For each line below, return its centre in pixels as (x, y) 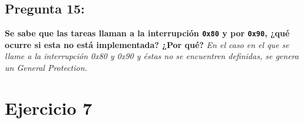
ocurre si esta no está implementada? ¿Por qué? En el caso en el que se (147, 44)
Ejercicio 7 (49, 107)
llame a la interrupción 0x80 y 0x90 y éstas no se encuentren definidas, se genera (152, 56)
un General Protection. (46, 68)
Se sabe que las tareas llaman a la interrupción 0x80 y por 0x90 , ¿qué (147, 33)
